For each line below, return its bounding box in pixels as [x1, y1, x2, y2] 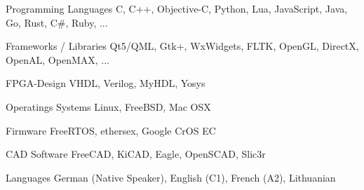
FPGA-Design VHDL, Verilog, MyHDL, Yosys [6, 76, 205, 90]
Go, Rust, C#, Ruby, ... [6, 15, 108, 29]
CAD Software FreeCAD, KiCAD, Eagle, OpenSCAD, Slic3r [6, 147, 266, 161]
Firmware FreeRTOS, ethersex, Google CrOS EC [6, 123, 216, 137]
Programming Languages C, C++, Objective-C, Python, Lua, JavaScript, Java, [6, 1, 348, 15]
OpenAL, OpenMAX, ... [6, 52, 110, 67]
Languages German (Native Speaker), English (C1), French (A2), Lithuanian [6, 170, 336, 184]
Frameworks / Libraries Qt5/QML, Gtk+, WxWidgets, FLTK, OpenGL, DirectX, [6, 39, 359, 53]
